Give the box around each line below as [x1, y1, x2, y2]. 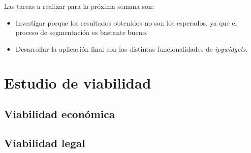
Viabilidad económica [4, 106, 115, 122]
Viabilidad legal [4, 135, 86, 150]
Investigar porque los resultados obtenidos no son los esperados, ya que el [15, 17, 237, 28]
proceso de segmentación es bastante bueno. [15, 27, 148, 37]
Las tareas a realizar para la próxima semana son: [4, 1, 154, 11]
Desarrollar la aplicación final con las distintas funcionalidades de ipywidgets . [15, 43, 248, 54]
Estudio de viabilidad [4, 72, 152, 92]
